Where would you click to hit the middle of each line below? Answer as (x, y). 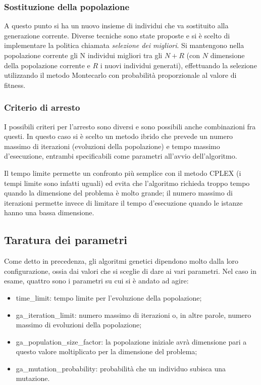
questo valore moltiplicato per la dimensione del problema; (107, 351)
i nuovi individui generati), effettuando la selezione (178, 65)
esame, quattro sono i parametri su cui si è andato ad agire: (96, 281)
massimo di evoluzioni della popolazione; (79, 325)
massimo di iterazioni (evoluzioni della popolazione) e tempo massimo (112, 146)
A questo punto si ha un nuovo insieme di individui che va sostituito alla (116, 26)
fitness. (15, 85)
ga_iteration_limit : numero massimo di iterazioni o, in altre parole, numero (134, 315)
